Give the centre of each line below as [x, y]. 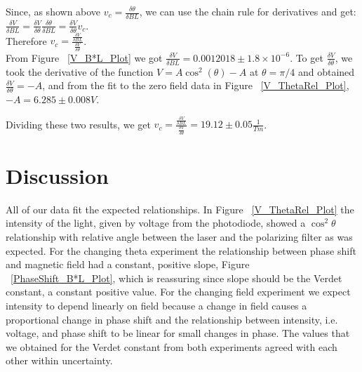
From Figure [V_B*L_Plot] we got [84, 57]
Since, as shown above [53, 11]
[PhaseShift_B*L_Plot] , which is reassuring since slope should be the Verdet [176, 278]
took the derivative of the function [80, 71]
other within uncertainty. [59, 360]
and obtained [326, 71]
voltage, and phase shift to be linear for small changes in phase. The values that [178, 333]
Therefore [26, 40]
